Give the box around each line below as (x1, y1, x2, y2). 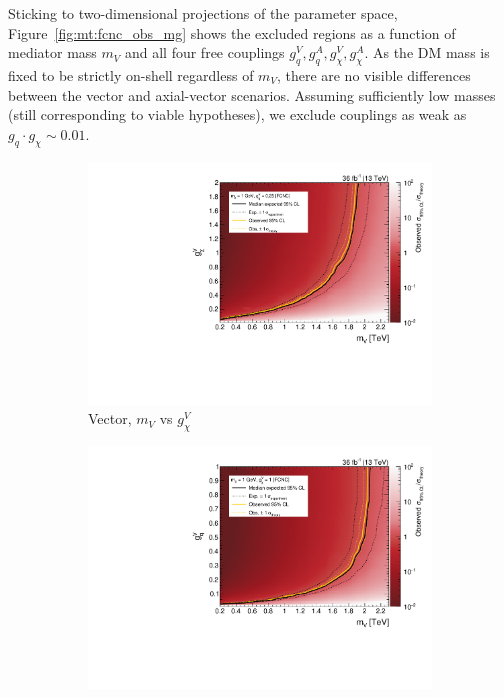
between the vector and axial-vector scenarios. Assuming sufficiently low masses (8, 84, 496, 105)
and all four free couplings (124, 42, 285, 63)
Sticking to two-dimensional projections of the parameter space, (8, 3, 398, 23)
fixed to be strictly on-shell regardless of (8, 64, 254, 85)
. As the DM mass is (364, 42, 490, 63)
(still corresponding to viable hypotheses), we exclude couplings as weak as (8, 104, 467, 125)
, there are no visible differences (276, 64, 471, 85)
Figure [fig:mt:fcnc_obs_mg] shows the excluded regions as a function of (8, 22, 456, 43)
